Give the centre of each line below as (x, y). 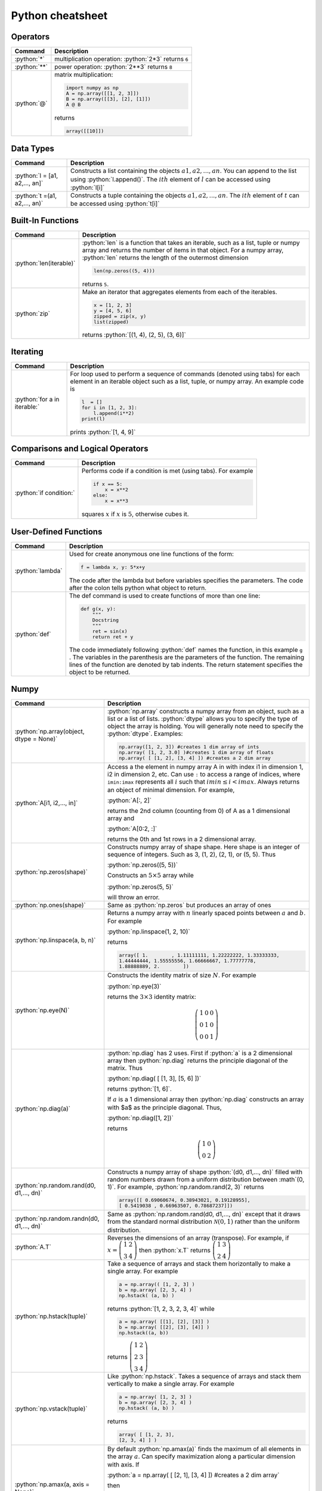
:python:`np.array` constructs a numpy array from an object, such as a (206, 711)
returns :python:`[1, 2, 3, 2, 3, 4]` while (161, 1309)
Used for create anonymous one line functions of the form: (151, 553)
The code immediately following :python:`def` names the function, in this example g (186, 650)
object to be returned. (100, 672)
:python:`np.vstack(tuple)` (51, 1409)
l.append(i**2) (114, 413)
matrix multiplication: (84, 75)
